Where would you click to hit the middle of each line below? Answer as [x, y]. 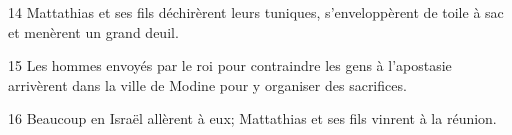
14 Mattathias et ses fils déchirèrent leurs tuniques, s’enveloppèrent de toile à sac [256, 12]
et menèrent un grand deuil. [93, 31]
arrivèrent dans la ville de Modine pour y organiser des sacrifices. [207, 84]
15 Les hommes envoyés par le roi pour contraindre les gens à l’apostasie [230, 65]
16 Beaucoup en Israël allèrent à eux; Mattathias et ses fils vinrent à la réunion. [252, 118]
